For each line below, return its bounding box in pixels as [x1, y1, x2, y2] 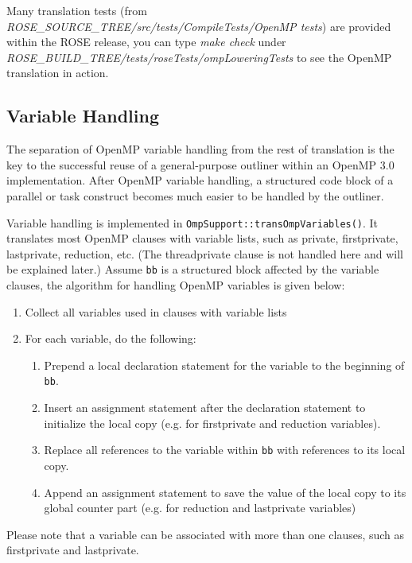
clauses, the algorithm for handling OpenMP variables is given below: [6, 277, 345, 293]
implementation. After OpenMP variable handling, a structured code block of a [6, 172, 394, 188]
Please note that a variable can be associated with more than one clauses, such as [6, 526, 405, 542]
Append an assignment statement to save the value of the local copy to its [44, 483, 406, 500]
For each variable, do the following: [25, 330, 196, 347]
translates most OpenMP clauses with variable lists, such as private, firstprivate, [6, 230, 398, 247]
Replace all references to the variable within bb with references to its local [44, 441, 406, 458]
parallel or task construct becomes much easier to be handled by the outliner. [6, 187, 384, 204]
